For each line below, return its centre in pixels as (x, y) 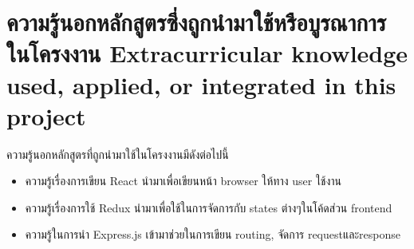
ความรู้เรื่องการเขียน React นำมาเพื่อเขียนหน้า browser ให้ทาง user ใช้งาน (183, 181)
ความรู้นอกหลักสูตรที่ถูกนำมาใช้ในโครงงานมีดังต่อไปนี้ (118, 154)
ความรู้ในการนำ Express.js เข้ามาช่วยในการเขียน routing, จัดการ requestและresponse (213, 234)
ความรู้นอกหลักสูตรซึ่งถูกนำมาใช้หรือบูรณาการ (197, 22)
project (46, 115)
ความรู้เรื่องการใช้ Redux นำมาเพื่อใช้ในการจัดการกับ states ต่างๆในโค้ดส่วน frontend (209, 207)
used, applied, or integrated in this (201, 84)
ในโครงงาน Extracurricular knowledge (207, 53)
